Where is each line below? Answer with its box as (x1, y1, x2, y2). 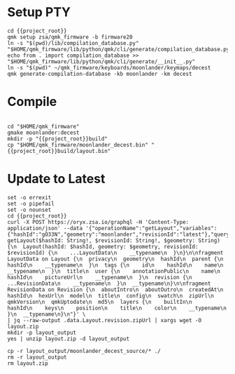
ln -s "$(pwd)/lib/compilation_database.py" (7, 39, 139, 46)
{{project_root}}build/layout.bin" (7, 147, 111, 154)
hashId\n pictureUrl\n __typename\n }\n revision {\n (7, 274, 192, 281)
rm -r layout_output (7, 354, 68, 361)
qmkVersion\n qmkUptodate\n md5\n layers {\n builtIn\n (7, 298, 192, 305)
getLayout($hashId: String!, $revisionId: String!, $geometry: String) (7, 236, 220, 244)
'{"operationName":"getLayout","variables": (85, 225, 218, 232)
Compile (7, 94, 57, 109)
